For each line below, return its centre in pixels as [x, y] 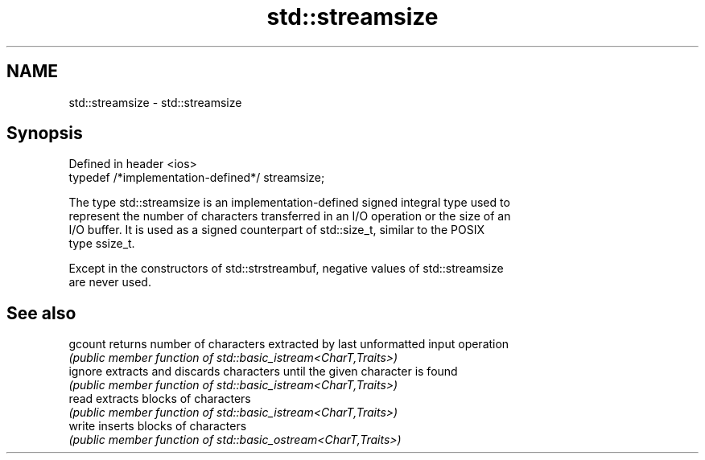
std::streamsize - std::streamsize [155, 102]
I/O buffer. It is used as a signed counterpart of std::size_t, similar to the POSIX [277, 230]
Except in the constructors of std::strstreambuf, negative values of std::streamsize [286, 269]
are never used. [110, 282]
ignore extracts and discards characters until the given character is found [263, 372]
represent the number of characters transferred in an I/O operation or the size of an [290, 216]
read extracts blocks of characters [160, 399]
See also [41, 313]
